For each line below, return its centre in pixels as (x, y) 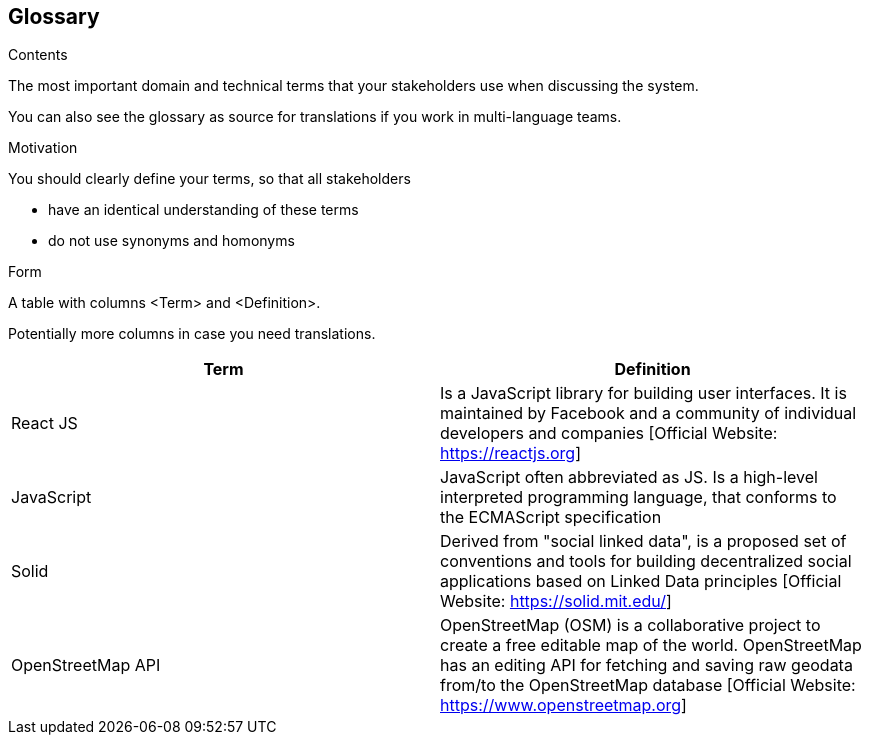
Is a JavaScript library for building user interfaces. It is (643, 393)
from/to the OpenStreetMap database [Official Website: (648, 685)
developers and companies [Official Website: (609, 433)
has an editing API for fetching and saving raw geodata (646, 665)
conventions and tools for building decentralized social (646, 561)
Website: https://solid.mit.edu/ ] (556, 601)
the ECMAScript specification (551, 517)
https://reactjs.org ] (511, 453)
